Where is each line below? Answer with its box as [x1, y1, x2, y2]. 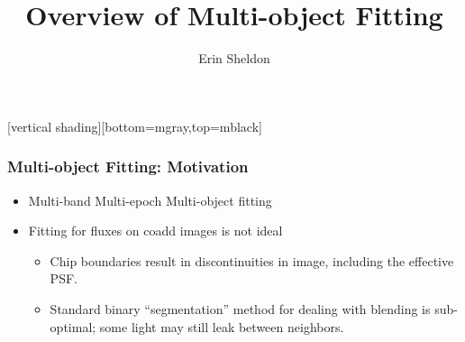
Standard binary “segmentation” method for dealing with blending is [50, 299, 431, 318]
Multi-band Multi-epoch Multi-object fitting [28, 190, 272, 209]
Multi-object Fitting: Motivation [7, 155, 249, 178]
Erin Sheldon [198, 49, 270, 68]
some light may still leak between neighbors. [99, 317, 344, 336]
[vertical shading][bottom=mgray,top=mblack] [7, 116, 262, 135]
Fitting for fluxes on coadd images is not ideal [28, 221, 283, 240]
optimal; [50, 317, 96, 336]
